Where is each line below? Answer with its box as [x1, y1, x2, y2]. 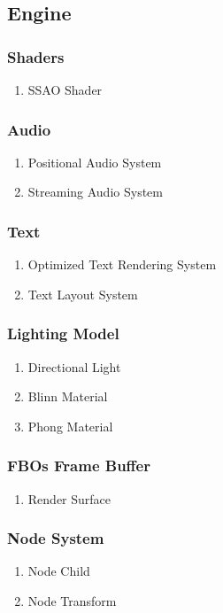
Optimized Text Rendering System [27, 255, 217, 274]
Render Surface [27, 489, 111, 508]
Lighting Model [7, 322, 119, 345]
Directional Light [27, 357, 121, 376]
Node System [7, 527, 104, 549]
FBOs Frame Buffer [7, 454, 150, 477]
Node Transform [27, 592, 117, 610]
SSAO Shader [27, 81, 103, 98]
